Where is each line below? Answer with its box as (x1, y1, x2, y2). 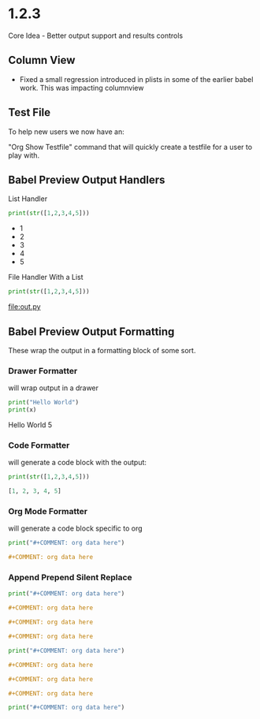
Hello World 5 (8, 419, 53, 430)
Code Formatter (8, 439, 70, 450)
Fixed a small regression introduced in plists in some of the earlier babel (19, 74, 254, 84)
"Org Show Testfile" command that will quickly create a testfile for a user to (8, 142, 253, 151)
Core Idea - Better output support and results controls (8, 31, 184, 40)
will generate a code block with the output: (8, 458, 147, 468)
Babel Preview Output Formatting (8, 325, 175, 338)
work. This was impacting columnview (19, 83, 144, 92)
